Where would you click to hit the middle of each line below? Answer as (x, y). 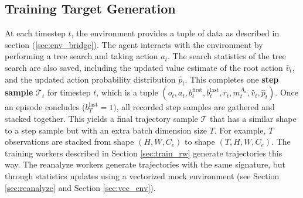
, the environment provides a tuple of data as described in (175, 33)
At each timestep (35, 33)
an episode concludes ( (45, 107)
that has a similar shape (253, 118)
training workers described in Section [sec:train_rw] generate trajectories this (144, 153)
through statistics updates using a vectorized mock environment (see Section (142, 175)
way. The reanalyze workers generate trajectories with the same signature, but (145, 164)
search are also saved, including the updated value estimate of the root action (144, 67)
